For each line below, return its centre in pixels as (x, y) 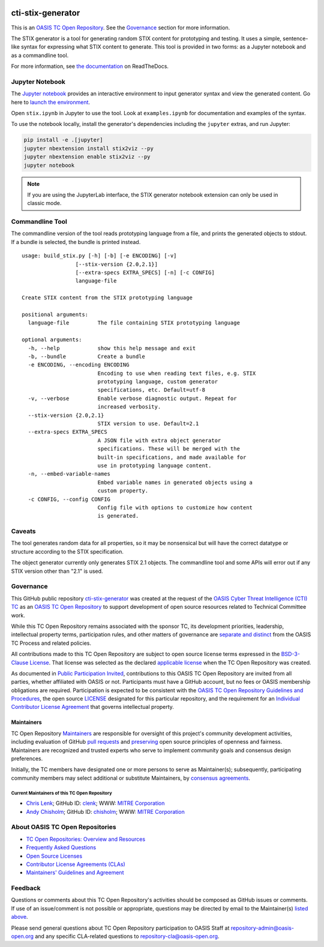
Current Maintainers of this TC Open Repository (61, 793)
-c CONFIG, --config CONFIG (69, 499)
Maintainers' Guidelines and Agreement (75, 873)
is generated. (118, 516)
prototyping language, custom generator (158, 382)
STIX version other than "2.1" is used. (57, 571)
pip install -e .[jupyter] (63, 140)
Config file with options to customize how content (175, 507)
